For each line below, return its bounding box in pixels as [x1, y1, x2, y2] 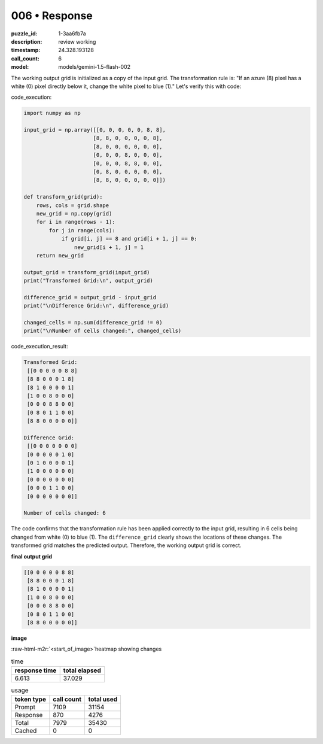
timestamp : [11, 47, 41, 54]
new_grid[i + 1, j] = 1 [74, 244, 144, 251]
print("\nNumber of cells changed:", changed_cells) [23, 327, 182, 335]
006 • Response [11, 9, 93, 22]
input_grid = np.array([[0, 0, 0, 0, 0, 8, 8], [23, 126, 166, 133]
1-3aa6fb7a [58, 30, 86, 37]
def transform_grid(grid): [23, 193, 103, 201]
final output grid [11, 552, 53, 560]
